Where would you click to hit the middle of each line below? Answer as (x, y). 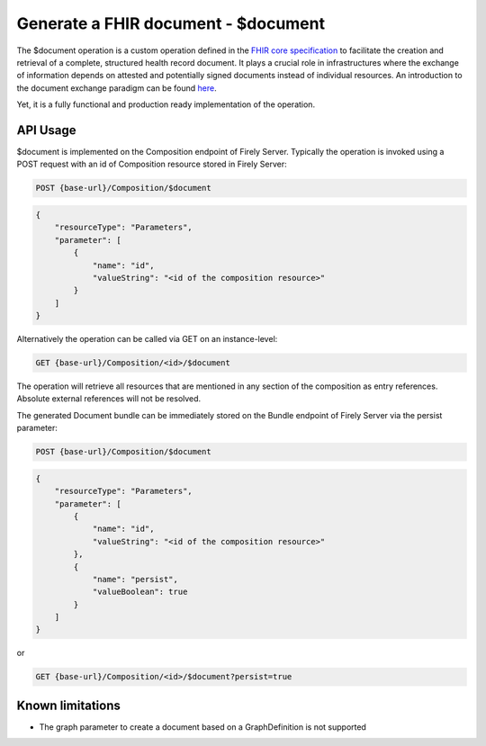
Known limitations (68, 705)
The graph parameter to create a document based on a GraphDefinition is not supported (202, 727)
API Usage (46, 130)
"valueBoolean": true (140, 592)
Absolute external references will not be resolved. (109, 399)
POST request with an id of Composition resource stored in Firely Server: (152, 164)
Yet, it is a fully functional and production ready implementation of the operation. (166, 104)
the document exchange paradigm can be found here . (117, 88)
